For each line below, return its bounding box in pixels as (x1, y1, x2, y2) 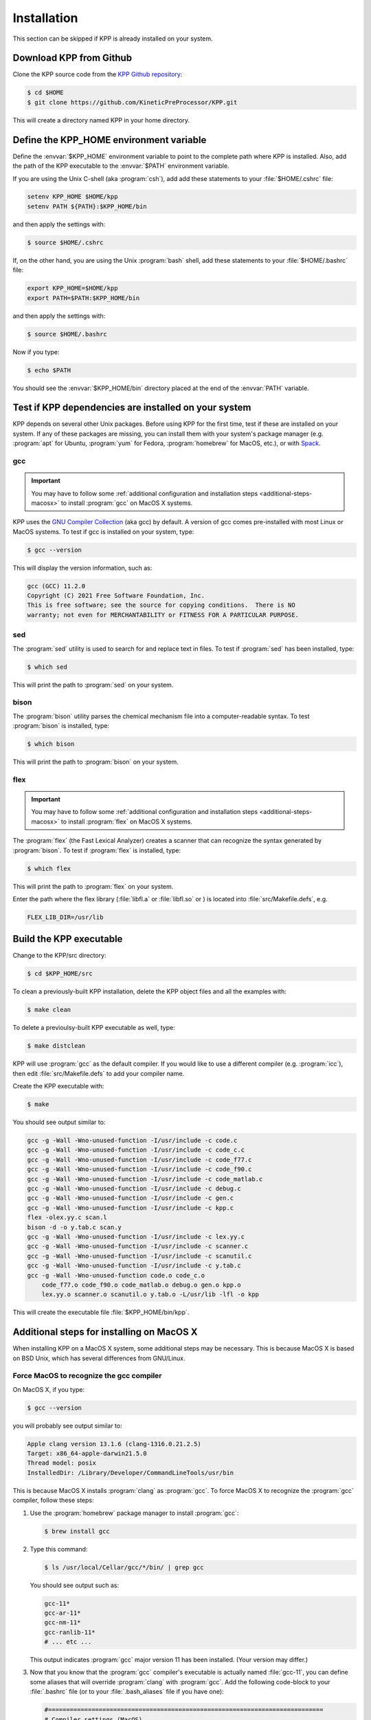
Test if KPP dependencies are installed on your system (12, 402, 251, 413)
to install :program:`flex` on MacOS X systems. (60, 817, 192, 826)
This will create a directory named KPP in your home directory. (12, 116, 190, 124)
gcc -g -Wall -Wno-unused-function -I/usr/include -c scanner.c (27, 1243, 249, 1250)
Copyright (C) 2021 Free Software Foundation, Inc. (27, 592, 205, 600)
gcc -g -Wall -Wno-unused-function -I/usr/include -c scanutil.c (27, 1252, 252, 1260)
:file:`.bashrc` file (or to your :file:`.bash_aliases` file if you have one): (30, 1688, 224, 1696)
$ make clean (27, 1006, 71, 1014)
